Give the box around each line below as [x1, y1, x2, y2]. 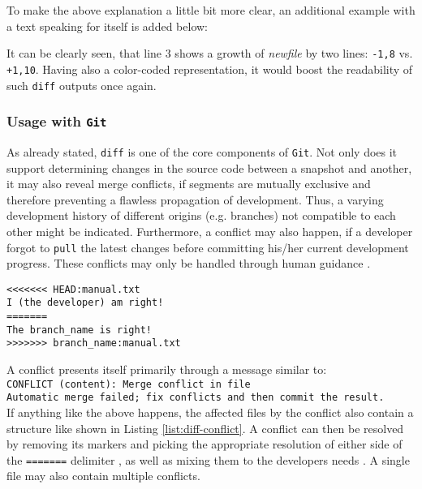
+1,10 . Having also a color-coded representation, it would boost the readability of [6, 60, 413, 77]
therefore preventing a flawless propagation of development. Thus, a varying [6, 191, 384, 208]
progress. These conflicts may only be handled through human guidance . [6, 255, 371, 272]
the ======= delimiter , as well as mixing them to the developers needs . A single [6, 451, 410, 468]
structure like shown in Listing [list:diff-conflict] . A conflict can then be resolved [6, 419, 404, 436]
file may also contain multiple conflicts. [6, 467, 200, 484]
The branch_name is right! [6, 324, 152, 336]
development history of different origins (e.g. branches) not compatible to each [6, 207, 396, 224]
